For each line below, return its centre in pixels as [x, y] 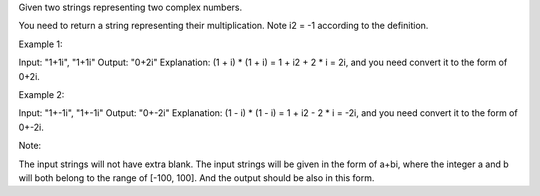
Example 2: [41, 94]
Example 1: [40, 44]
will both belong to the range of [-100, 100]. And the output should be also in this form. [196, 177]
